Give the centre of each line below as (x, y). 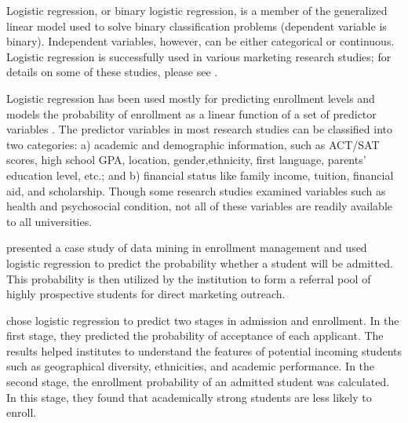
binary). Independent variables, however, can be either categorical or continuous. (200, 41)
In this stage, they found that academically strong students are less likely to (189, 397)
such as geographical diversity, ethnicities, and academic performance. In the (191, 366)
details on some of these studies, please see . (112, 72)
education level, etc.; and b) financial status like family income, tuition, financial (200, 175)
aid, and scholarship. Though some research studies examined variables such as (196, 190)
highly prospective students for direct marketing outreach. (146, 294)
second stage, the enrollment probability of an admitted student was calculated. (198, 382)
